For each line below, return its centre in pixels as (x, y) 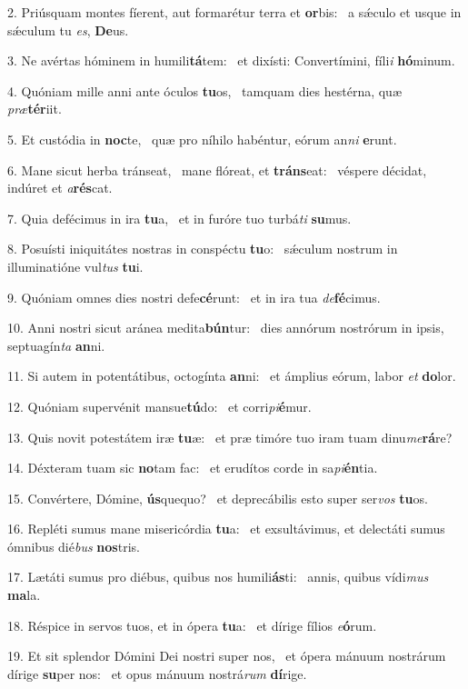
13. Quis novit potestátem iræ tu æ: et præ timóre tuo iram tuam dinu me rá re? (230, 437)
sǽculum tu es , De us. (68, 30)
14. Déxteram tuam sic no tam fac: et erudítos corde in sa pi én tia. (193, 468)
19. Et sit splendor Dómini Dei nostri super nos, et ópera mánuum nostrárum (227, 656)
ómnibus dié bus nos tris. (74, 546)
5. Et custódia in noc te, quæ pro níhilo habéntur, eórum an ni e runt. (202, 139)
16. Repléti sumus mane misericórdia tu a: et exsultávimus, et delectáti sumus (226, 529)
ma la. (24, 595)
